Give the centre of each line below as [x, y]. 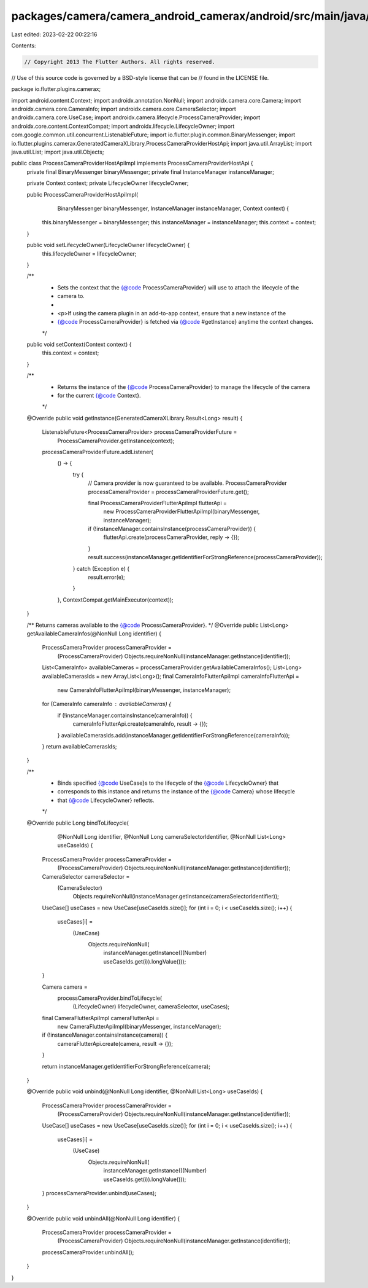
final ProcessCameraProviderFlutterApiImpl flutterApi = [157, 503]
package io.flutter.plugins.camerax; [56, 89]
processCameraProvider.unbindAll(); [88, 1252]
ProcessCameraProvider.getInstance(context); [116, 441]
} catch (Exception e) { [101, 568]
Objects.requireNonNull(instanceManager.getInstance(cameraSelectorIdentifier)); [176, 897]
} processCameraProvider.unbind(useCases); [99, 1193]
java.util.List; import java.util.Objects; [58, 152]
